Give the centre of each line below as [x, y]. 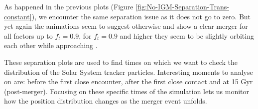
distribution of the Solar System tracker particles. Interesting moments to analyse [129, 72]
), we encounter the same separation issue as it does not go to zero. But [141, 16]
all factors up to [28, 35]
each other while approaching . [51, 45]
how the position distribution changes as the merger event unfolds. [106, 101]
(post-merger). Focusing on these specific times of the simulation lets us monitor [127, 91]
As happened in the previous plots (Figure [69, 6]
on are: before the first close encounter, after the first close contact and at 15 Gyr [129, 82]
